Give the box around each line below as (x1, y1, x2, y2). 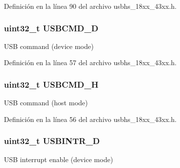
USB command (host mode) (4, 97, 88, 108)
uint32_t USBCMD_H (4, 78, 99, 90)
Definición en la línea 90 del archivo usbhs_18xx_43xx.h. (4, 1, 177, 11)
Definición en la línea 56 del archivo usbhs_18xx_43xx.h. (4, 114, 177, 124)
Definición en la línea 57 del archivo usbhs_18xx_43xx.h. (4, 57, 177, 68)
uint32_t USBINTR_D (4, 135, 100, 147)
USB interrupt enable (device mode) (4, 154, 113, 164)
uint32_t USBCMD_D (4, 22, 99, 34)
